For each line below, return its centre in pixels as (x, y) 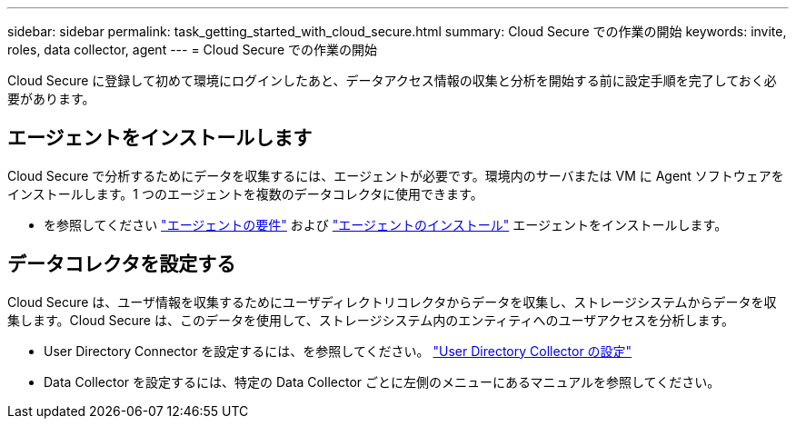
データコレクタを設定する (122, 264)
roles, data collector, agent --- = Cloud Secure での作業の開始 (192, 50)
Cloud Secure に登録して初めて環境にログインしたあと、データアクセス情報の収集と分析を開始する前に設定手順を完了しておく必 (392, 80)
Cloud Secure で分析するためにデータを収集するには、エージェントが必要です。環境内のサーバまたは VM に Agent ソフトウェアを (396, 175)
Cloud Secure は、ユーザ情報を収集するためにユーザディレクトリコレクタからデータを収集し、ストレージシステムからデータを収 (392, 302)
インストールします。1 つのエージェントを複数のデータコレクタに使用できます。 (245, 193)
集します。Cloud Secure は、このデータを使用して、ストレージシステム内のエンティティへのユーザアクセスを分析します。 (371, 320)
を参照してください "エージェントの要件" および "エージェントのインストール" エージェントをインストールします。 (386, 224)
